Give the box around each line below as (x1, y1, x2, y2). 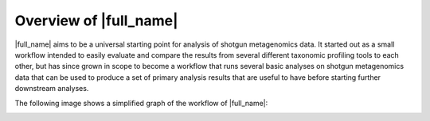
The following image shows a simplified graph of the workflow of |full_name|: (14, 98, 268, 108)
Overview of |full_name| (14, 12, 178, 29)
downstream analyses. (14, 84, 89, 93)
